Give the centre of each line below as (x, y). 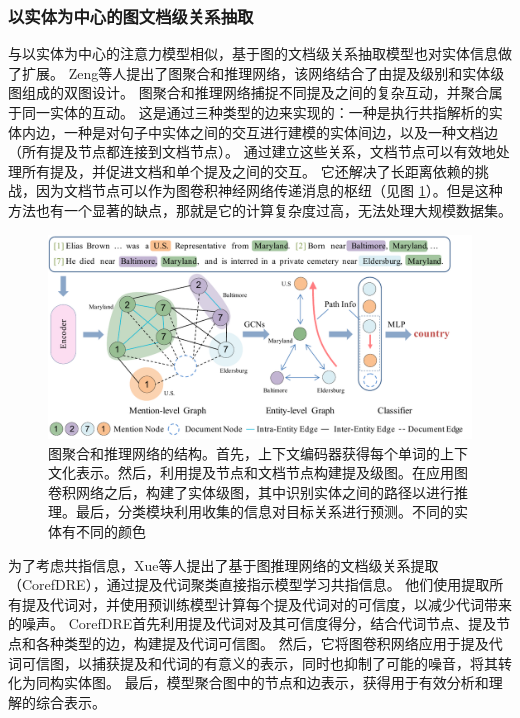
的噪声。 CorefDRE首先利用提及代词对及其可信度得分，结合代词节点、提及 (252, 623)
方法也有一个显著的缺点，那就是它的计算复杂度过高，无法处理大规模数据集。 (260, 209)
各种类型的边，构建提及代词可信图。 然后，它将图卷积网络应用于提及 (262, 643)
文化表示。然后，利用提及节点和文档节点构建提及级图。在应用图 (258, 472)
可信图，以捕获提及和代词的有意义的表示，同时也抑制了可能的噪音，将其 (259, 662)
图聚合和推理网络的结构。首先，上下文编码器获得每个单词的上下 (258, 452)
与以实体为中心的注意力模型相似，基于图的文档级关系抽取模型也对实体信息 (253, 53)
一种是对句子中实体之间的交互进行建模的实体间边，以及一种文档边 (280, 131)
